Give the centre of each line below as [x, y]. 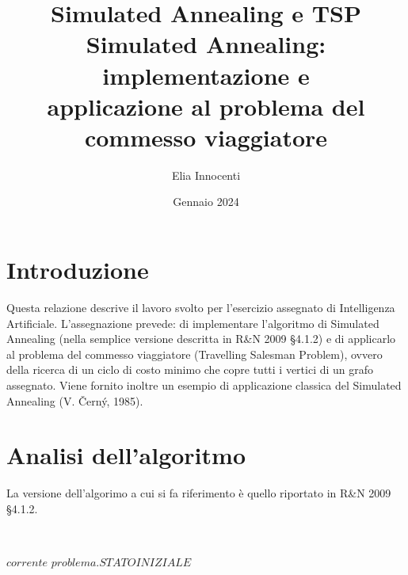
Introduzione [78, 270]
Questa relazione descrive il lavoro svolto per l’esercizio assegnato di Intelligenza [201, 307]
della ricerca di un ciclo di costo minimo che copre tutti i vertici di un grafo [190, 369]
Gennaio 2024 [206, 202]
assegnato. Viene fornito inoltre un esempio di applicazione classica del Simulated [204, 385]
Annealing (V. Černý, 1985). [75, 400]
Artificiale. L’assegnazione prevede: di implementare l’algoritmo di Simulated [193, 323]
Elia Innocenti [206, 175]
